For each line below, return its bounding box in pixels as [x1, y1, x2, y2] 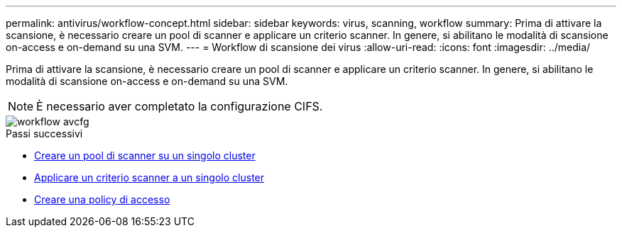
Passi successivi [6, 127, 83, 140]
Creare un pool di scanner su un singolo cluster [34, 149, 256, 161]
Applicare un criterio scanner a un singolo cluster [34, 171, 265, 183]
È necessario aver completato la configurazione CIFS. [36, 99, 323, 113]
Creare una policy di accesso [34, 193, 170, 205]
